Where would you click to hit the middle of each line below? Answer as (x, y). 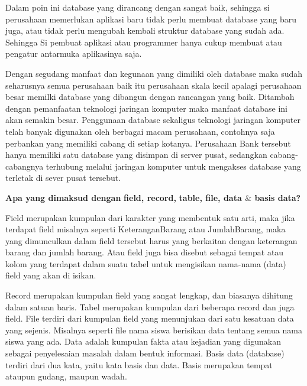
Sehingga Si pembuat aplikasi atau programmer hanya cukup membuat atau (144, 42)
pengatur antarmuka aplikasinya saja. (74, 53)
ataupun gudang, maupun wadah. (66, 376)
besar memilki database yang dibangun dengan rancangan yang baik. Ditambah (150, 97)
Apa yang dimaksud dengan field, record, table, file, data (124, 197)
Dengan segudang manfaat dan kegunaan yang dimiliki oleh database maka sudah (154, 73)
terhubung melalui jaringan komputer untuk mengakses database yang (173, 166)
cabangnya (25, 166)
